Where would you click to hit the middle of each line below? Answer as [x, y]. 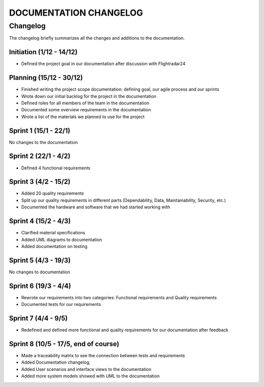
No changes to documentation [40, 272]
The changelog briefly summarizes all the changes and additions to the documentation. [97, 38]
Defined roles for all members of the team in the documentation [85, 103]
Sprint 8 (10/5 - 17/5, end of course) [64, 344]
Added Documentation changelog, [56, 362]
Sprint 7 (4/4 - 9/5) [38, 318]
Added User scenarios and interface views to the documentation [86, 369]
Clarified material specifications [53, 233]
